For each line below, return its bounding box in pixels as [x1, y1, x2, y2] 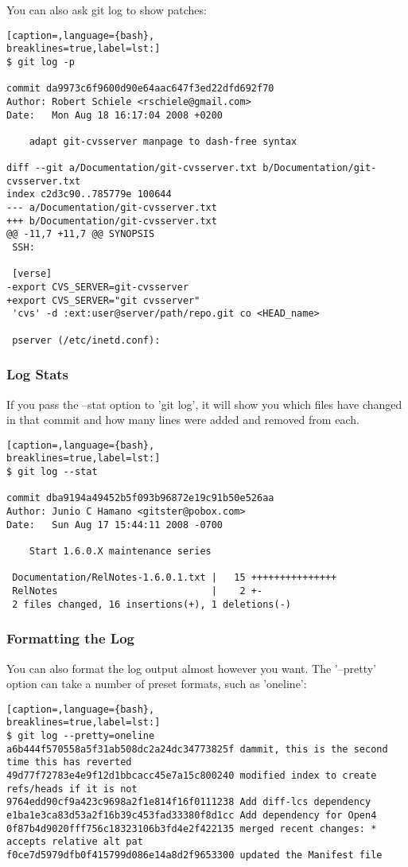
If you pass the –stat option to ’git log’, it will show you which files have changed [6, 395, 402, 412]
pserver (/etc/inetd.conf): [12, 334, 161, 346]
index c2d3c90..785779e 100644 [6, 189, 172, 200]
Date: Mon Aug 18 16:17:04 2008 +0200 [6, 109, 223, 121]
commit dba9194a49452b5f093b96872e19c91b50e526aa [6, 492, 274, 504]
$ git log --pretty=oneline [6, 730, 155, 741]
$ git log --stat [6, 466, 98, 478]
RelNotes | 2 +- [12, 585, 263, 597]
